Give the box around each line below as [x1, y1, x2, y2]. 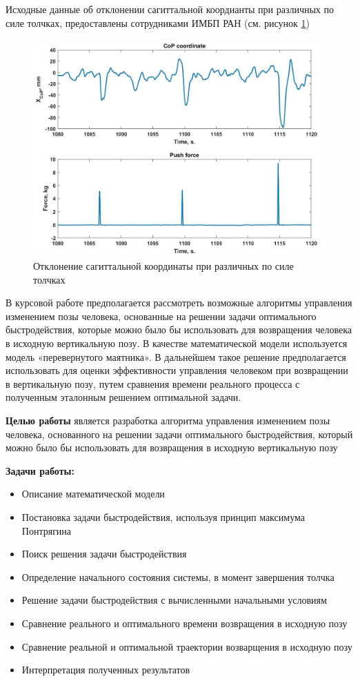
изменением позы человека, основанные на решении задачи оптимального [6, 308, 317, 323]
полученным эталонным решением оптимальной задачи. [6, 390, 241, 404]
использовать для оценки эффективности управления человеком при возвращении [6, 363, 348, 377]
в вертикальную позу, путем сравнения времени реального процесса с [6, 376, 300, 391]
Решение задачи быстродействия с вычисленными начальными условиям [21, 593, 327, 607]
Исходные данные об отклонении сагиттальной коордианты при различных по [6, 2, 335, 16]
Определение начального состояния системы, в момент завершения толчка [21, 569, 335, 584]
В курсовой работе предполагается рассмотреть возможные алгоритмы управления [6, 295, 352, 310]
